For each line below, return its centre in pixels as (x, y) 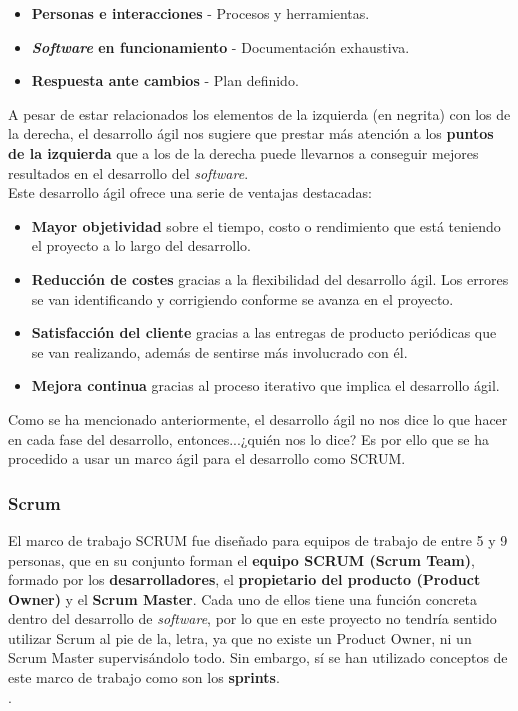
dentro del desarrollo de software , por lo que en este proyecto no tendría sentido (252, 618)
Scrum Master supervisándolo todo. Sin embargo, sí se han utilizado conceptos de (258, 657)
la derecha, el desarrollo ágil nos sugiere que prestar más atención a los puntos (251, 133)
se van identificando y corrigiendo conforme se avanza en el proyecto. (242, 298)
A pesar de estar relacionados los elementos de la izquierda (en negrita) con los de (259, 113)
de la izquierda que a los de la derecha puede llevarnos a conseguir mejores (243, 152)
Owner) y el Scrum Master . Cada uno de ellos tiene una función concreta (243, 598)
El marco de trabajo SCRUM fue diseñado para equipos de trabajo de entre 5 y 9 (258, 539)
